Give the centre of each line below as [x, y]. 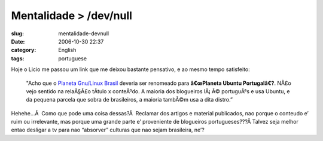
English [67, 50]
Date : [18, 41]
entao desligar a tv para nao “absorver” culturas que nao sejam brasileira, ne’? [108, 130]
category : [24, 50]
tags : [18, 58]
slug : [17, 33]
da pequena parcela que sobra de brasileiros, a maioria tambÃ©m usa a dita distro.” [129, 100]
